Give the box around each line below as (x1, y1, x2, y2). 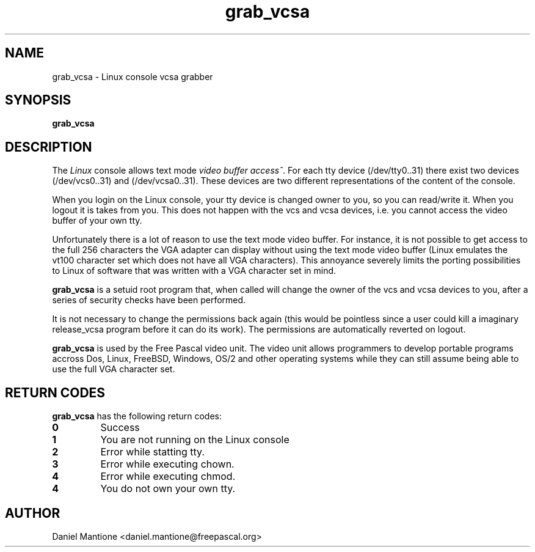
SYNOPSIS (5, 92, 71, 108)
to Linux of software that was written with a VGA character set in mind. (52, 265, 337, 276)
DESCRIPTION (5, 139, 92, 155)
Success (100, 421, 140, 434)
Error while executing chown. (100, 458, 235, 471)
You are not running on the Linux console (100, 433, 289, 446)
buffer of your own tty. (52, 215, 142, 226)
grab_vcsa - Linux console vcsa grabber (52, 71, 213, 82)
